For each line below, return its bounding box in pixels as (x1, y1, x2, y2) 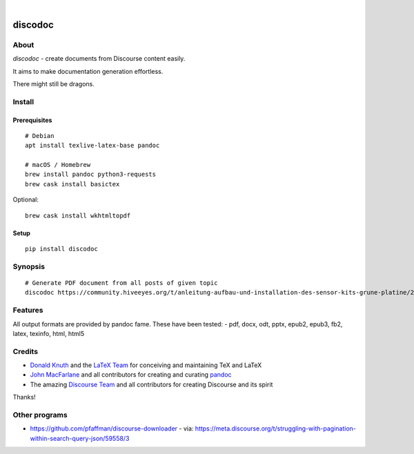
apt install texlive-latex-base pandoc (25, 141, 160, 150)
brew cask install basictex (25, 180, 120, 188)
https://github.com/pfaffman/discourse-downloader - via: (30, 424, 194, 433)
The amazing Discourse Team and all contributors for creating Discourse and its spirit (30, 380, 273, 388)
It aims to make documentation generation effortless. (12, 67, 164, 75)
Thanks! (12, 393, 36, 402)
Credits (12, 346, 38, 356)
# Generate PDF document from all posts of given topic (25, 279, 218, 286)
